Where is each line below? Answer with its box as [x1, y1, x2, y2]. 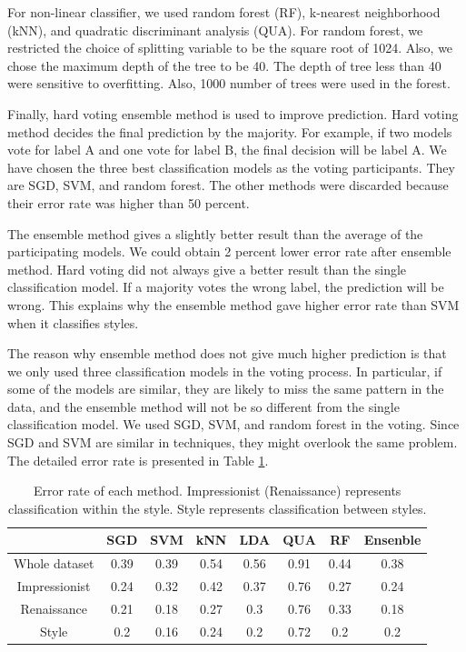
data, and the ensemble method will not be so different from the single [7, 396, 400, 416]
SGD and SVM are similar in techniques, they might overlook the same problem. [7, 433, 458, 452]
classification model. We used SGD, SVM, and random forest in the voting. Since [7, 415, 460, 434]
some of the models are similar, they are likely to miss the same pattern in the [7, 379, 444, 398]
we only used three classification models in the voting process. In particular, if [7, 361, 442, 380]
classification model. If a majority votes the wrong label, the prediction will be [7, 277, 444, 296]
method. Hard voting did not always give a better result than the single [7, 259, 407, 278]
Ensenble [363, 530, 421, 549]
